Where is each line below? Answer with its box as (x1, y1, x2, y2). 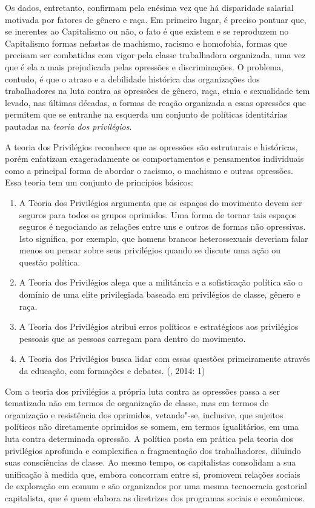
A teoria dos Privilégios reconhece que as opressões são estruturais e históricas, (5, 140, 298, 153)
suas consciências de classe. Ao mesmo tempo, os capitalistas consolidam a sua (5, 456, 296, 469)
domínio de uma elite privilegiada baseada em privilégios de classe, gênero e (19, 288, 300, 301)
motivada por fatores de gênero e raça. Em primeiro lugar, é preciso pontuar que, (5, 13, 307, 25)
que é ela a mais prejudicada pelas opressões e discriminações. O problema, (5, 60, 283, 73)
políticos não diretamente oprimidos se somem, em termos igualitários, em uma (5, 420, 299, 433)
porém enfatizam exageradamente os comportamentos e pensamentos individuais (5, 152, 304, 165)
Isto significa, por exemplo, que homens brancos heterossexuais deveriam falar (19, 232, 308, 244)
